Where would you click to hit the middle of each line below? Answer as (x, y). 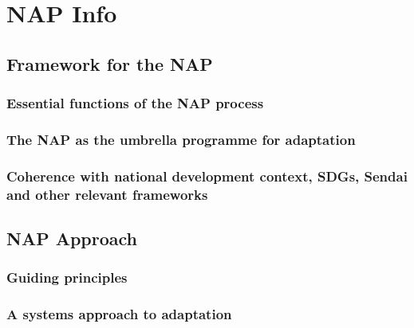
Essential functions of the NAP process (135, 103)
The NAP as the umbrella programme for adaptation (181, 139)
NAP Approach (72, 238)
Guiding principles (67, 277)
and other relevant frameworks (107, 194)
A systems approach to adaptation (119, 314)
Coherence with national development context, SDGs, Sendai (207, 176)
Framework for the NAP (110, 63)
